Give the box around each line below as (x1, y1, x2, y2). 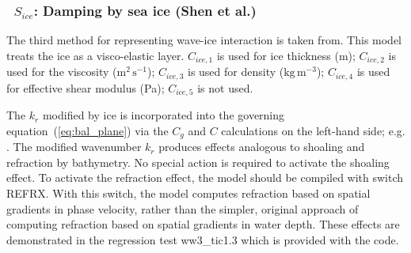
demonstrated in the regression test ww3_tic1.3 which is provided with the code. (6, 231, 399, 247)
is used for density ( (187, 63, 284, 80)
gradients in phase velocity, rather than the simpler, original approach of (6, 200, 359, 217)
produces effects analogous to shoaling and (158, 138, 365, 155)
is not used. (197, 79, 253, 96)
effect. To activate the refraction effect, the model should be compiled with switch (6, 169, 404, 186)
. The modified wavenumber (6, 138, 142, 155)
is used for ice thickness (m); (216, 47, 356, 63)
